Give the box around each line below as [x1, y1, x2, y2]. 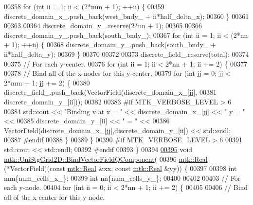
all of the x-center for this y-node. [4, 191, 105, 202]
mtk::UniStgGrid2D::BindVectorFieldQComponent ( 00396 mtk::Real [4, 154, 208, 164]
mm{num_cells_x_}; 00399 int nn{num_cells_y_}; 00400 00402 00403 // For [4, 172, 241, 183]
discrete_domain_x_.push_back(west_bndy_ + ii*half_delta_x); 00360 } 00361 [4, 11, 249, 21]
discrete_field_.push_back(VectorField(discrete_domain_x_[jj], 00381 [4, 87, 217, 97]
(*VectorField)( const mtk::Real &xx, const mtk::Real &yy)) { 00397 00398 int [4, 163, 237, 173]
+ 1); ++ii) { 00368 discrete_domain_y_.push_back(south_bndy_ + [4, 39, 216, 50]
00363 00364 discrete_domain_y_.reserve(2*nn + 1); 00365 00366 [4, 20, 202, 31]
